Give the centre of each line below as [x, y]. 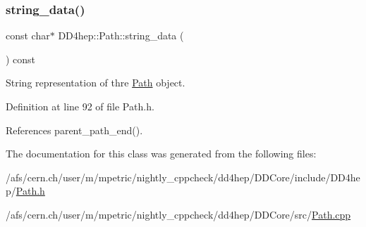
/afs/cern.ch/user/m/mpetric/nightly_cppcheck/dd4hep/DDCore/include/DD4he [183, 177]
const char [28, 35]
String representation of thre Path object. [96, 83]
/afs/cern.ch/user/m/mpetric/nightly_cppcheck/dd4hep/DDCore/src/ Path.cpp [178, 214]
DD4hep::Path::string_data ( [121, 35]
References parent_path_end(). [74, 130]
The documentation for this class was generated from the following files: [161, 154]
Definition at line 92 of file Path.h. [80, 106]
